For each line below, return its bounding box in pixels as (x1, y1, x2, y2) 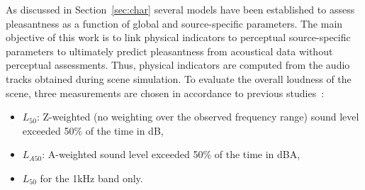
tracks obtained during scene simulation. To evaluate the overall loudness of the (6, 71, 352, 86)
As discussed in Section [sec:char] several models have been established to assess (6, 2, 355, 16)
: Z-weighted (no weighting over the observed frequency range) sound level (36, 109, 359, 124)
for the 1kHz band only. (40, 170, 143, 185)
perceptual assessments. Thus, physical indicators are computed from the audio (6, 57, 350, 72)
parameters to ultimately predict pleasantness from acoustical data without (6, 43, 333, 58)
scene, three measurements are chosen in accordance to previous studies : (6, 85, 325, 100)
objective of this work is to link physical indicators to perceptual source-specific (6, 30, 351, 45)
